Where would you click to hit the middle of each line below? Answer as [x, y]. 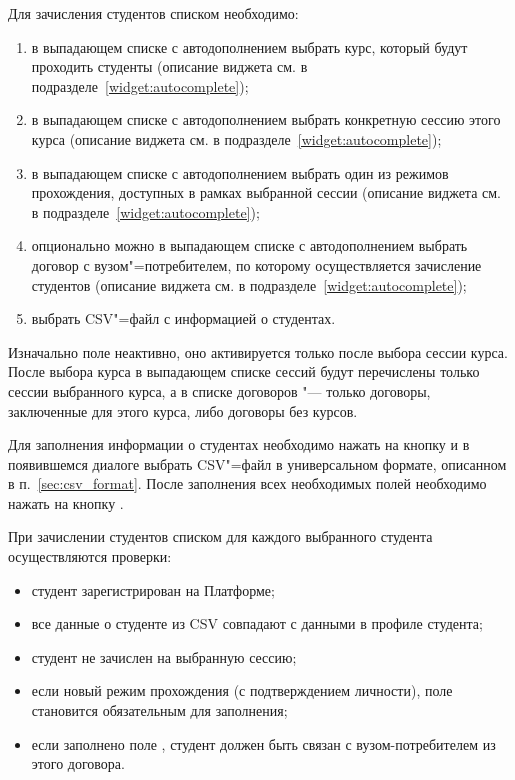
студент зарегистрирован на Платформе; [153, 589]
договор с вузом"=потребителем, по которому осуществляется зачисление [256, 264]
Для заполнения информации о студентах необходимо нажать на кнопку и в [239, 444]
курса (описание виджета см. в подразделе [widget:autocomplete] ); [236, 138]
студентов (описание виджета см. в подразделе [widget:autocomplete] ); [249, 284]
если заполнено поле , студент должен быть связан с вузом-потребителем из [263, 743]
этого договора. [78, 763]
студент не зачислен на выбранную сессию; [164, 656]
